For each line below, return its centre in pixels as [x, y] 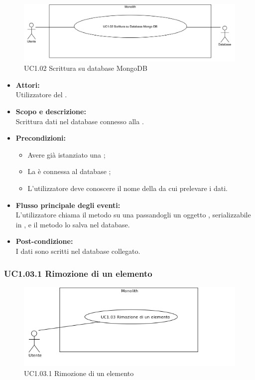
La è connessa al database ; [69, 171]
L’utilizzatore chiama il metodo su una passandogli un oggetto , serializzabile [133, 215]
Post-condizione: [44, 241]
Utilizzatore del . [41, 95]
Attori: [28, 85]
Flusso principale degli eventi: [68, 205]
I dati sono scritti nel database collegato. [78, 251]
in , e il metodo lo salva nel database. [73, 224]
